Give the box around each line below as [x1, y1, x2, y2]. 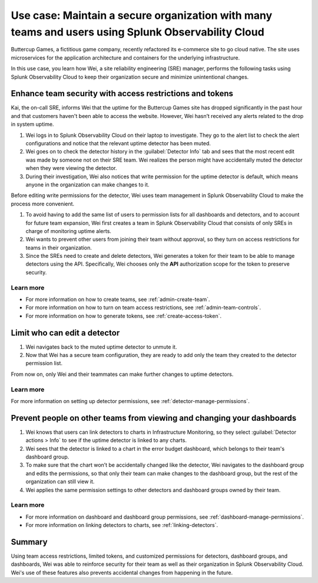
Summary [11, 537, 48, 547]
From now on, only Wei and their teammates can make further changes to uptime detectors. [11, 371, 234, 378]
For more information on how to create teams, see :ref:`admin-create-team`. [25, 296, 210, 303]
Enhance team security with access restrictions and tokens [11, 89, 234, 99]
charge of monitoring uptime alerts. [25, 227, 112, 234]
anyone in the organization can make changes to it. [25, 181, 150, 188]
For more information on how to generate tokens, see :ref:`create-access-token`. [25, 312, 222, 319]
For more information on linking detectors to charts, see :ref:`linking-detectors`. [25, 522, 218, 529]
